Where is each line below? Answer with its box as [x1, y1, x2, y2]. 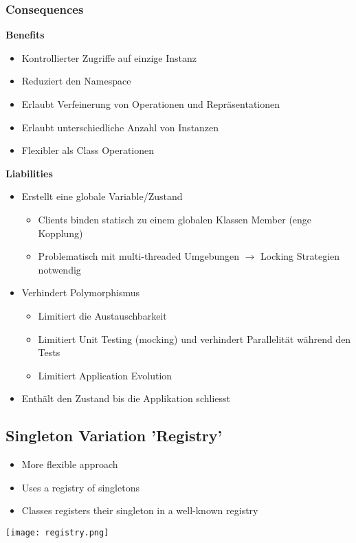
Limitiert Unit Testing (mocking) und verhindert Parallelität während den [38, 331, 351, 346]
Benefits [5, 27, 45, 42]
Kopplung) [38, 225, 83, 240]
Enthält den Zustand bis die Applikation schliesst [21, 391, 230, 406]
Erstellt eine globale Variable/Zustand [21, 189, 183, 203]
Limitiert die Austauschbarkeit [38, 308, 167, 322]
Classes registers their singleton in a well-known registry [21, 503, 258, 518]
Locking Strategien [260, 249, 340, 263]
